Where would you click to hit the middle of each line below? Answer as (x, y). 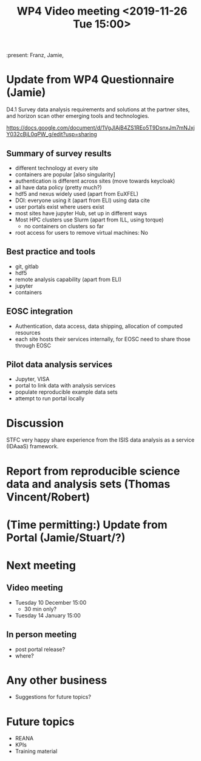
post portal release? (40, 649)
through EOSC (33, 346)
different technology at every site (56, 168)
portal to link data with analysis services (65, 386)
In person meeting (42, 635)
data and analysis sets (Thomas (88, 484)
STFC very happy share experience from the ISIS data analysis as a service (101, 440)
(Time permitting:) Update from (87, 525)
